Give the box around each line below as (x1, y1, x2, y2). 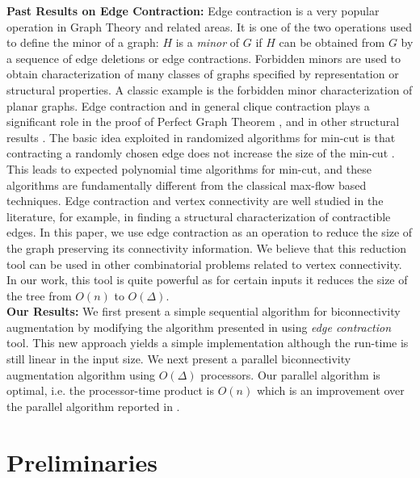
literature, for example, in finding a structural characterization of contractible (6, 208, 391, 224)
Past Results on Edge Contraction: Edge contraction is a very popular (6, 2, 380, 19)
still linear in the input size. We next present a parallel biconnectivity (6, 350, 351, 367)
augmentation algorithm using (6, 366, 156, 383)
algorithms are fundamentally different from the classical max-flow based (6, 176, 367, 193)
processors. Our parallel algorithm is (200, 366, 380, 383)
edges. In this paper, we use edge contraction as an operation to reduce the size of (6, 224, 413, 241)
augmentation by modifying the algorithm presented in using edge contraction (6, 318, 392, 335)
